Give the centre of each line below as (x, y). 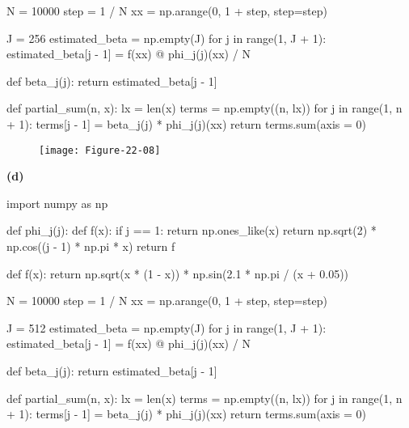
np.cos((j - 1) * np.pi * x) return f (91, 246)
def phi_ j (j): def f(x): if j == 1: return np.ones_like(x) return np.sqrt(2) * (192, 230)
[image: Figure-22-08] (100, 150)
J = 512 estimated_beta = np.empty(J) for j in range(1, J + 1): (167, 327)
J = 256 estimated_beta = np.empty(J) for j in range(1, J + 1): (167, 38)
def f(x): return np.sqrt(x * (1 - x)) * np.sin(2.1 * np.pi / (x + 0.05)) (178, 273)
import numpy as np (57, 203)
